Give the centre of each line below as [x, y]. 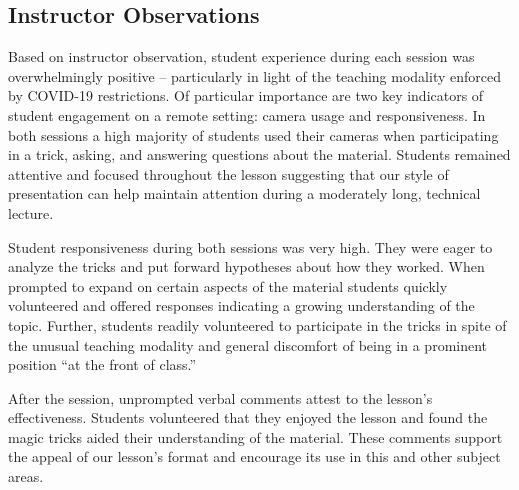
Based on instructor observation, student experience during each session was [241, 56]
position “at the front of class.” [102, 364]
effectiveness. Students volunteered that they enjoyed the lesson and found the [248, 417]
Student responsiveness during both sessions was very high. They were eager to [250, 246]
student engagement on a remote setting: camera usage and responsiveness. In [247, 114]
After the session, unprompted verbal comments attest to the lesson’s [220, 397]
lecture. [31, 212]
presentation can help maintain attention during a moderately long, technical [244, 193]
